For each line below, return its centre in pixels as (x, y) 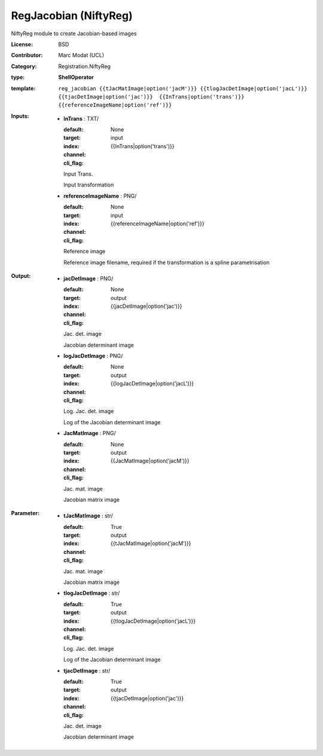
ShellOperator (76, 77)
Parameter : (25, 513)
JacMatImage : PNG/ (90, 433)
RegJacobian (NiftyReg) (72, 16)
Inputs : (20, 116)
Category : (24, 66)
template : (23, 88)
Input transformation (89, 185)
